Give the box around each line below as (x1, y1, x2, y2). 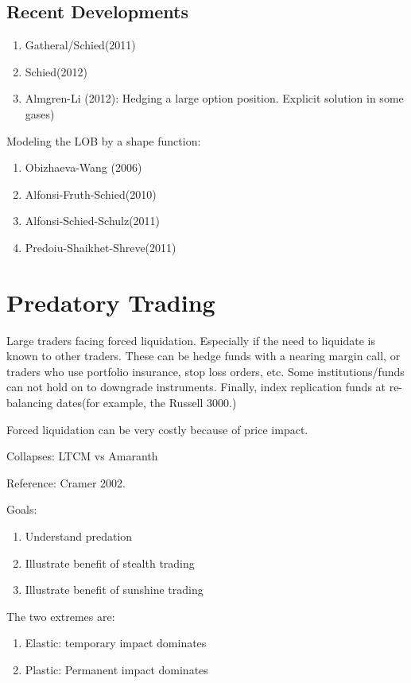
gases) (25, 105, 55, 122)
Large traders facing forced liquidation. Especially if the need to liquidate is (6, 332, 375, 348)
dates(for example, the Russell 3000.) (56, 394, 237, 411)
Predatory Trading (6, 285, 215, 318)
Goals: (6, 501, 37, 518)
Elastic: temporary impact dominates (25, 634, 207, 651)
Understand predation (25, 528, 133, 545)
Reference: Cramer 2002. (6, 474, 126, 491)
